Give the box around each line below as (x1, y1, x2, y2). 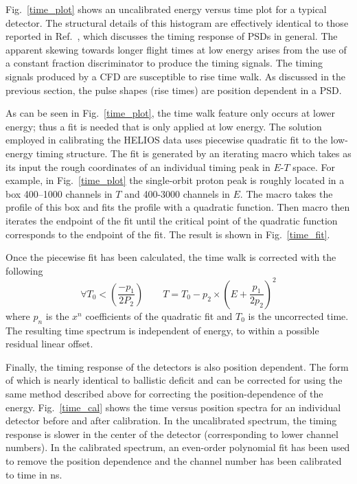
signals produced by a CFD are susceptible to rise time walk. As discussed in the (5, 69, 346, 83)
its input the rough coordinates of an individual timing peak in (5, 159, 270, 174)
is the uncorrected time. (248, 308, 349, 323)
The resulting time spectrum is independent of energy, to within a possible (5, 323, 319, 337)
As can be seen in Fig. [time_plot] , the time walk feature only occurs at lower (5, 106, 336, 120)
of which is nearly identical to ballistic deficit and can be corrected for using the (5, 373, 343, 387)
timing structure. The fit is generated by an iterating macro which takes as (36, 146, 352, 160)
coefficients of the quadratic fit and (85, 308, 233, 323)
